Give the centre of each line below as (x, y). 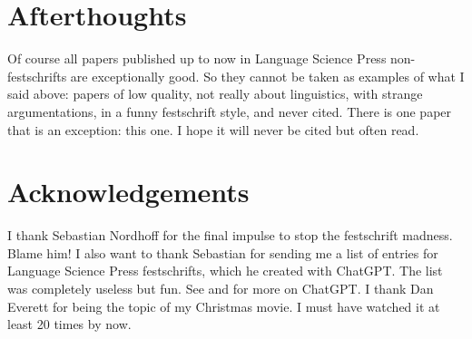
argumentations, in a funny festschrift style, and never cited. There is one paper (230, 111)
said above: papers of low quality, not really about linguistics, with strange (215, 94)
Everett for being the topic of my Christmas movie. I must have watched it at (224, 306)
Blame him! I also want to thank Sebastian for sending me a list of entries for (223, 252)
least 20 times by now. (69, 324)
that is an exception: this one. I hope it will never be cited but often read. (213, 129)
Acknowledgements (128, 192)
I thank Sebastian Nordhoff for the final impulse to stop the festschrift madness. (230, 235)
